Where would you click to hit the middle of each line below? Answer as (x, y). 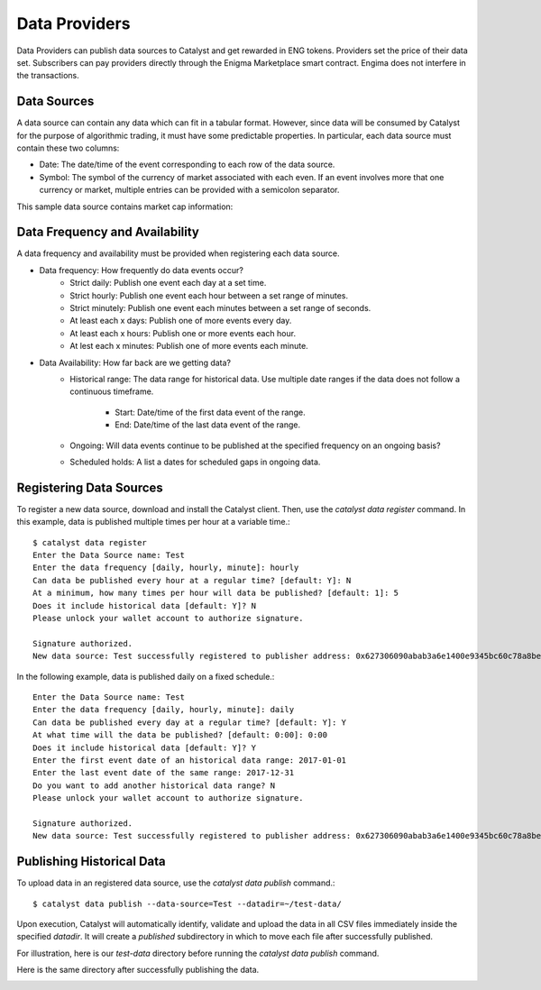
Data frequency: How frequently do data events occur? (141, 270)
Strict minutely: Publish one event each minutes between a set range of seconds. (220, 308)
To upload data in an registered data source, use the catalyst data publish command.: (176, 883)
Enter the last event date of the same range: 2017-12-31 (164, 773)
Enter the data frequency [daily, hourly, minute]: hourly (166, 568)
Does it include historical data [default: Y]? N (145, 605)
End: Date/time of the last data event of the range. (208, 425)
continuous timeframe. (112, 391)
